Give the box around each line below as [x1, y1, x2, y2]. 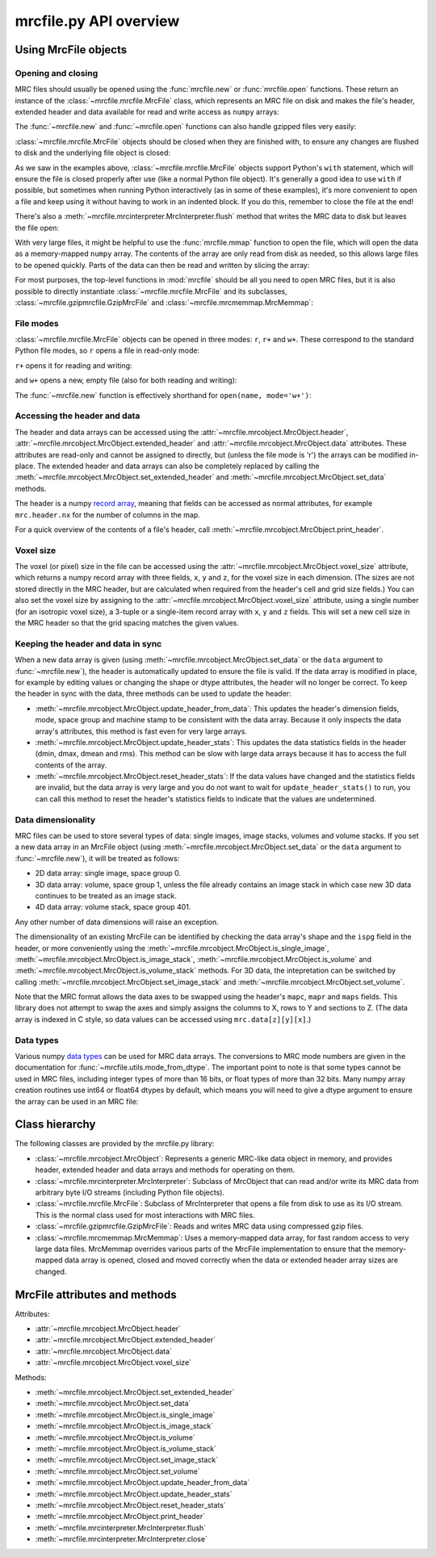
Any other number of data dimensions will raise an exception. [15, 917, 219, 927]
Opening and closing [15, 67, 99, 78]
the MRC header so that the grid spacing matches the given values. [15, 618, 240, 628]
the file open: [15, 223, 60, 232]
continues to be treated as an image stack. [35, 890, 178, 900]
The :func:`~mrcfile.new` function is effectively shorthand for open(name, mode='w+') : [15, 390, 312, 400]
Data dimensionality [15, 814, 96, 825]
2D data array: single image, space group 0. [35, 868, 182, 878]
